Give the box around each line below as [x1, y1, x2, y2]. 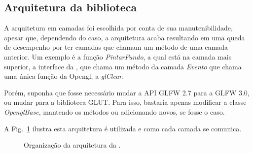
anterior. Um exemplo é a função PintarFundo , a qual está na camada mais [4, 51, 232, 61]
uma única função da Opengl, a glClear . [4, 71, 124, 81]
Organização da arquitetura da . [24, 140, 121, 150]
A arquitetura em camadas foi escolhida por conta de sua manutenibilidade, [4, 23, 233, 33]
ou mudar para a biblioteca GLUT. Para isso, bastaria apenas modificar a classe [4, 97, 247, 107]
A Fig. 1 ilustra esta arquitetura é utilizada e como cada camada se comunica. [4, 123, 242, 133]
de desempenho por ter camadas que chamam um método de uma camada [4, 42, 228, 52]
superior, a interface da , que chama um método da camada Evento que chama [4, 61, 242, 71]
